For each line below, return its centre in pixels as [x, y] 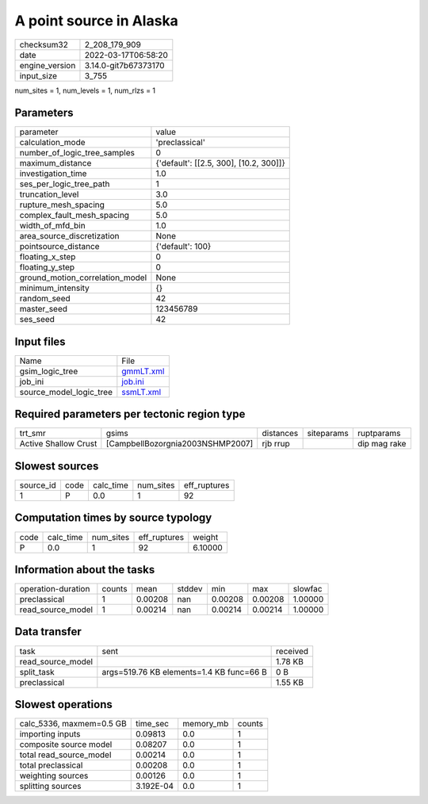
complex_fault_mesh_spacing [75, 216]
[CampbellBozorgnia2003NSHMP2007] [180, 444]
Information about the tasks [85, 570]
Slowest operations [63, 704]
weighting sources [54, 775]
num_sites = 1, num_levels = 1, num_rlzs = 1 [85, 90]
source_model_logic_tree [66, 392]
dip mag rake [382, 444]
